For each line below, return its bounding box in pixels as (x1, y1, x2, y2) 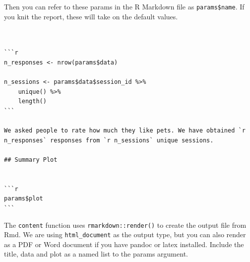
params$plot (4, 195, 43, 202)
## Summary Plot (4, 156, 58, 163)
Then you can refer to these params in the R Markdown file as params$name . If (4, 1, 245, 11)
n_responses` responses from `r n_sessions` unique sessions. (4, 136, 214, 144)
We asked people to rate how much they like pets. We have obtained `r (4, 127, 246, 134)
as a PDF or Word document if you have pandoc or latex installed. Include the (4, 239, 244, 249)
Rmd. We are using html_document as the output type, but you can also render (4, 229, 246, 240)
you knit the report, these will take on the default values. (4, 11, 178, 21)
